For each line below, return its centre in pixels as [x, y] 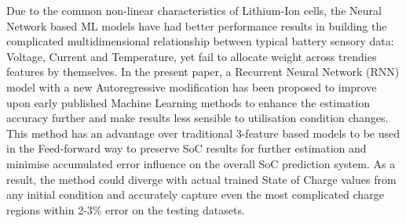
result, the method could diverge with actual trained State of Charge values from [201, 179]
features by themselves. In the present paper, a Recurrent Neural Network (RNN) [203, 72]
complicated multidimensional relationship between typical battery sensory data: [200, 41]
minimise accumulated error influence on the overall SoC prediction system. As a [201, 163]
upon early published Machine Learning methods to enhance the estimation [188, 102]
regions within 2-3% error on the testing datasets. [126, 209]
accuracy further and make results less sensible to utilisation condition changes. [198, 118]
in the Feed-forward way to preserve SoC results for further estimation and [187, 148]
